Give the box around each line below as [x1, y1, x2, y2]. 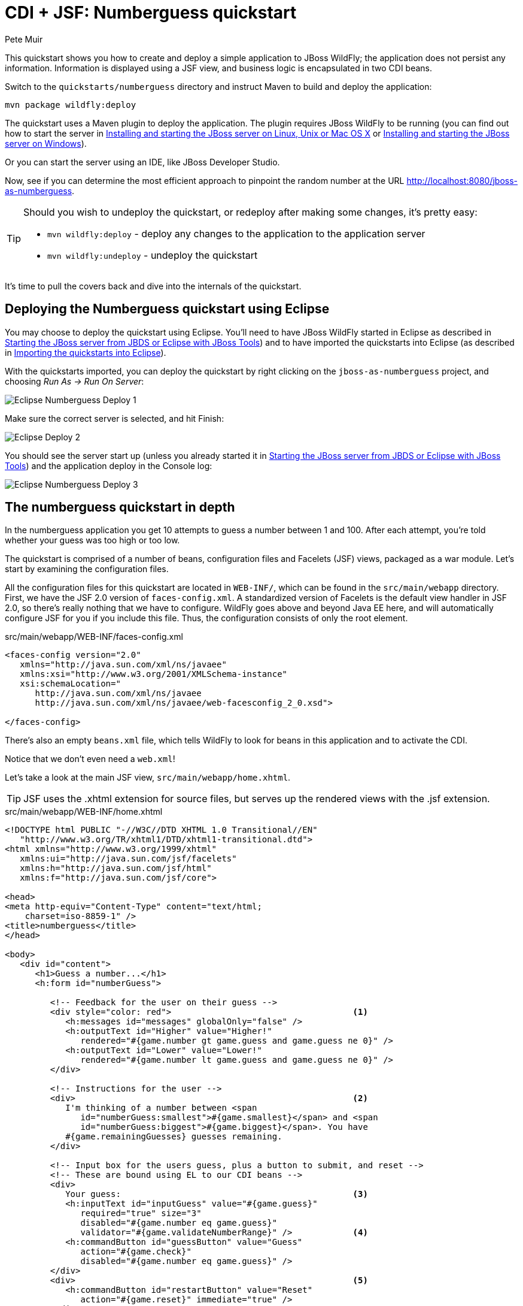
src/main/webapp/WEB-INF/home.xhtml [5, 806, 163, 817]
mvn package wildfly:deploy [5, 99, 136, 110]
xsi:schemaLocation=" [20, 679, 121, 689]
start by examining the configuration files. [5, 564, 169, 575]
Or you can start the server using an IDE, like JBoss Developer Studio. [5, 156, 280, 167]
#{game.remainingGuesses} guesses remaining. [65, 1132, 282, 1142]
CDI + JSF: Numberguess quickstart [5, 2, 297, 23]
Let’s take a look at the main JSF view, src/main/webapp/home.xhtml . [5, 772, 291, 783]
